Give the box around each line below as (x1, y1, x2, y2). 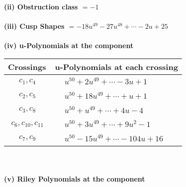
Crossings (8, 61, 46, 72)
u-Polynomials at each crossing (55, 61, 178, 72)
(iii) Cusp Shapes (4, 21, 65, 31)
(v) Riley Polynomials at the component (4, 173, 145, 184)
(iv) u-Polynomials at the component (4, 40, 134, 51)
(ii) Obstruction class (4, 1, 78, 11)
